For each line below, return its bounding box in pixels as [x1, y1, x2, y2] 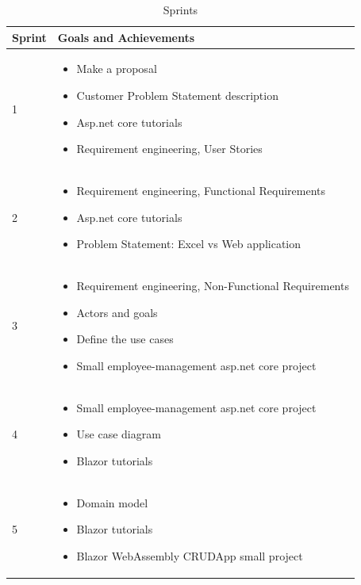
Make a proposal [76, 60, 157, 77]
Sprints [163, 2, 198, 17]
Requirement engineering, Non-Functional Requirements [76, 277, 349, 294]
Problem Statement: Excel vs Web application [76, 235, 301, 252]
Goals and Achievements [57, 29, 195, 45]
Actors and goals [76, 304, 158, 320]
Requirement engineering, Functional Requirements [76, 182, 326, 199]
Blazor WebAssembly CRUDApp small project [76, 547, 303, 564]
